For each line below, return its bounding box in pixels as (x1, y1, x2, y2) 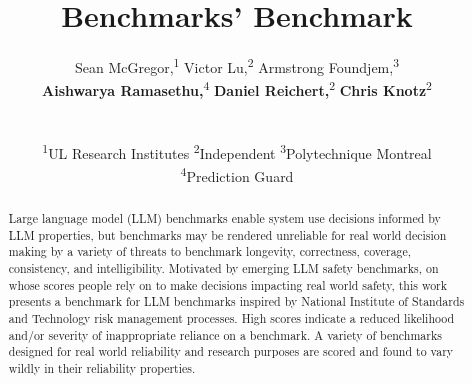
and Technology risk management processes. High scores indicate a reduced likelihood (8, 310, 455, 327)
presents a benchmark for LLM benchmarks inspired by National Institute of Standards (8, 293, 465, 310)
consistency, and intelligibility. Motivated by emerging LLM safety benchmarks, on (8, 260, 439, 277)
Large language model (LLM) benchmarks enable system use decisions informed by (8, 210, 441, 227)
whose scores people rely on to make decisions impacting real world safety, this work (8, 276, 448, 293)
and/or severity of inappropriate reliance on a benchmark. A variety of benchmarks (8, 326, 442, 343)
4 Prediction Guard (180, 163, 294, 186)
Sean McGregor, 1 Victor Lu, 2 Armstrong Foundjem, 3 (75, 54, 399, 77)
